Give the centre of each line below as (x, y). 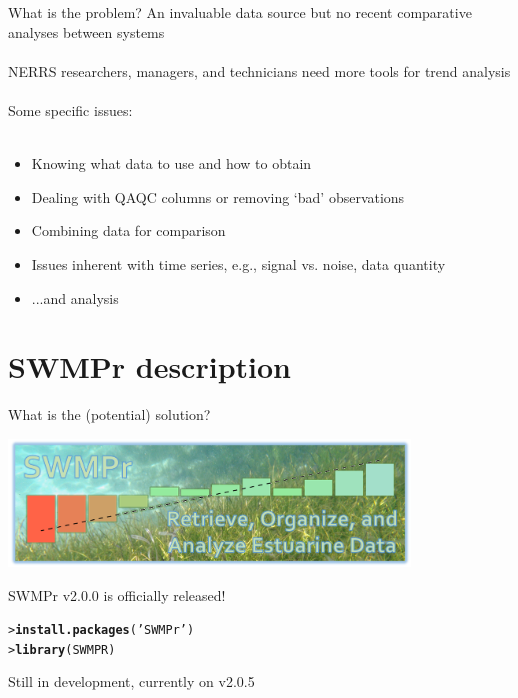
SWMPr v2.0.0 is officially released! (117, 594)
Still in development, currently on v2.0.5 (131, 681)
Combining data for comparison (128, 230)
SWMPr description (149, 366)
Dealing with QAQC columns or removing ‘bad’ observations (218, 196)
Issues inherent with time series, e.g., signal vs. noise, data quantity (238, 263)
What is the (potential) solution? (109, 414)
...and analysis (75, 297)
